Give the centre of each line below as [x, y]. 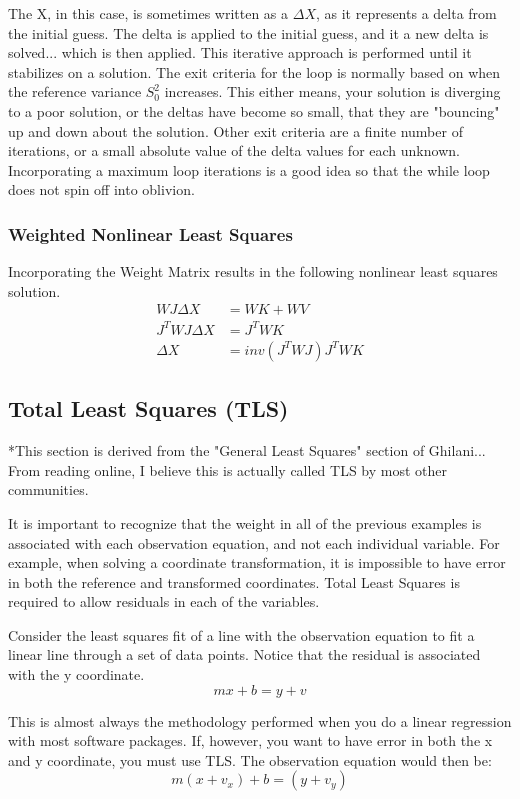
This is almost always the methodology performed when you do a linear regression [260, 720]
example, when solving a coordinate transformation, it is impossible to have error [257, 562]
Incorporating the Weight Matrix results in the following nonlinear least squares [253, 271]
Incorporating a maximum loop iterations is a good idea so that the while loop [249, 169]
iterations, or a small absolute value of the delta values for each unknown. [234, 150]
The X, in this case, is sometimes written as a [148, 13]
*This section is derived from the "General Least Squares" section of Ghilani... [247, 450]
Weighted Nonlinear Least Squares [150, 233]
